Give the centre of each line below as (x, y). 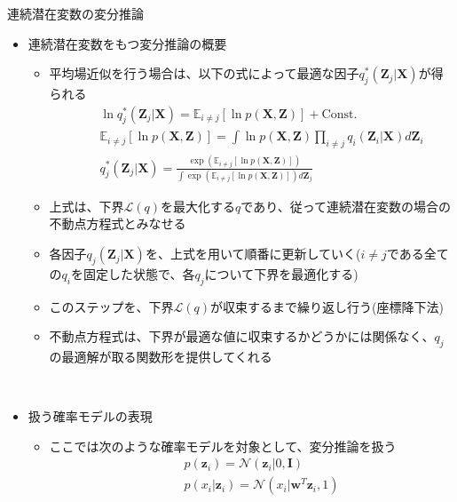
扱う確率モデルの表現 (90, 416)
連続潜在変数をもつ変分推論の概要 (127, 43)
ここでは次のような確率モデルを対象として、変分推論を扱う (223, 446)
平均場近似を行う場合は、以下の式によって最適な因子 (204, 73)
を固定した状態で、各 (133, 273)
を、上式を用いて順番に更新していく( (253, 254)
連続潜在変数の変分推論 (75, 13)
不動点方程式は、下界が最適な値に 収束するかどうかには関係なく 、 (242, 336)
